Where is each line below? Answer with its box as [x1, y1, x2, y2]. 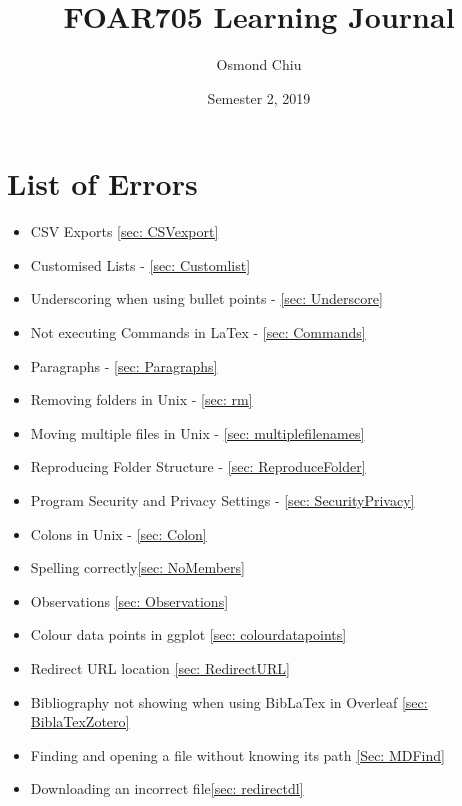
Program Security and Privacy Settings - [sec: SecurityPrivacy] [30, 490, 415, 510]
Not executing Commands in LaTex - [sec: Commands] [30, 322, 366, 343]
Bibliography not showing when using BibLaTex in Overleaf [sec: [30, 691, 428, 712]
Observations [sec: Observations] [30, 590, 229, 611]
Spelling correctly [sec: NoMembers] [30, 557, 245, 578]
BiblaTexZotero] [30, 711, 130, 732]
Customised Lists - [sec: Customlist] [30, 254, 251, 275]
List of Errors [7, 163, 198, 204]
